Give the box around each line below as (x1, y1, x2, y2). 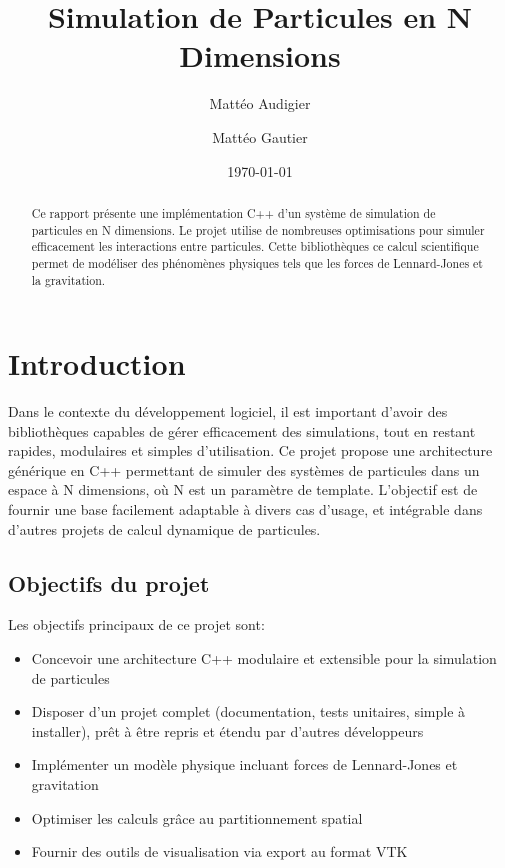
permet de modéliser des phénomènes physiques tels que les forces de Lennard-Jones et (31, 254, 483, 271)
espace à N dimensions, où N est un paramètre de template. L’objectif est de (8, 479, 478, 500)
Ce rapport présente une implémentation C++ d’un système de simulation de (31, 204, 436, 221)
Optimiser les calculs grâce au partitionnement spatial (31, 807, 363, 828)
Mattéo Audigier (209, 93, 311, 114)
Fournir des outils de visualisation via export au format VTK (31, 841, 408, 862)
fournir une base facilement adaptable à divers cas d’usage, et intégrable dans (8, 499, 483, 520)
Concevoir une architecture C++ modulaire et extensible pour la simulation (31, 648, 497, 669)
